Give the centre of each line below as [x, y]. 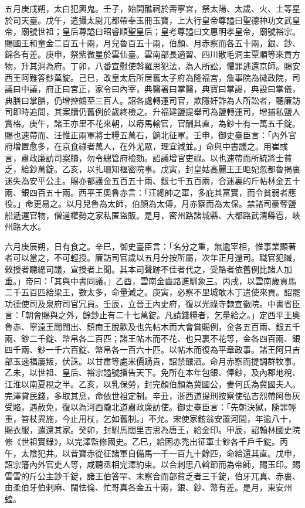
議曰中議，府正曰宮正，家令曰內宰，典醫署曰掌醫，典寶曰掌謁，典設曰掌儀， [152, 89]
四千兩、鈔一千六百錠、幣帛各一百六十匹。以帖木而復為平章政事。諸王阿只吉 [152, 350]
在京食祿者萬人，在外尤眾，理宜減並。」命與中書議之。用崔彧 [171, 146]
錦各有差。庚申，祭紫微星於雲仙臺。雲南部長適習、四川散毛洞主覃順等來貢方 [152, 54]
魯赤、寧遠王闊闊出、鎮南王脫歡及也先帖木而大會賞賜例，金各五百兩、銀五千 [152, 327]
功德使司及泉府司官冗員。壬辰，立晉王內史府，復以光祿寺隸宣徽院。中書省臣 [152, 303]
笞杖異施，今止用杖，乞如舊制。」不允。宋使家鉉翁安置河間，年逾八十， [158, 418]
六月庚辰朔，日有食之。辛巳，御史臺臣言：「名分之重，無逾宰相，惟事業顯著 [150, 246]
